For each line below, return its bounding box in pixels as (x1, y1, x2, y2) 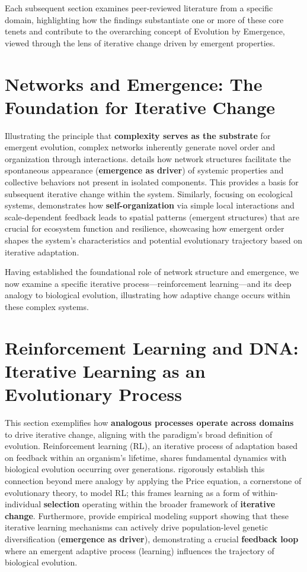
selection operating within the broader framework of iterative (43, 498, 276, 510)
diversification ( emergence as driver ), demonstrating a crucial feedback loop (5, 533, 299, 545)
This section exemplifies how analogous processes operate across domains (5, 416, 294, 429)
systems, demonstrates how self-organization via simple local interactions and (5, 199, 295, 211)
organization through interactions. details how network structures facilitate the (5, 152, 291, 165)
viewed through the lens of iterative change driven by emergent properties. (5, 36, 276, 49)
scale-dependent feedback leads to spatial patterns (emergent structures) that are (5, 210, 299, 223)
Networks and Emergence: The (5, 71, 263, 96)
